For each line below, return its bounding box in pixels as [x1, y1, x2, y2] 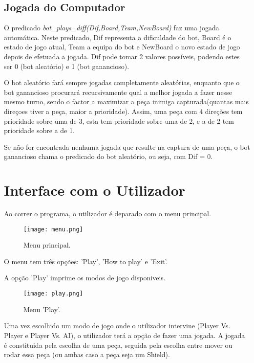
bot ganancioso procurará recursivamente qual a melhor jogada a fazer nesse [4, 87, 232, 97]
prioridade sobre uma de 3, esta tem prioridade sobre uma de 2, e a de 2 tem [4, 115, 234, 126]
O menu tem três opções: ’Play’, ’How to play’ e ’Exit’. [4, 256, 168, 266]
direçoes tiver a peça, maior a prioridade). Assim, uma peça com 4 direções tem [4, 106, 243, 116]
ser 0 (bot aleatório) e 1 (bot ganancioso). [4, 61, 129, 71]
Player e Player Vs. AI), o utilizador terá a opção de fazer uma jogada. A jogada [4, 330, 245, 340]
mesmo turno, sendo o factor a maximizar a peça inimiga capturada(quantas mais [4, 96, 249, 107]
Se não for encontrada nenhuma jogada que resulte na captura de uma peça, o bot [4, 141, 250, 152]
